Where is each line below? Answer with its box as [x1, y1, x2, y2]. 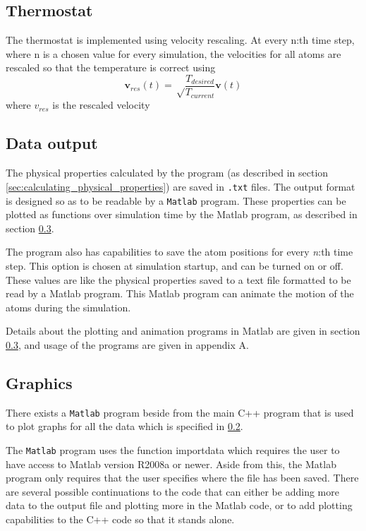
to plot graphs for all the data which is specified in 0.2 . [6, 419, 243, 434]
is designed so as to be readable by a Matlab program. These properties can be [6, 193, 346, 208]
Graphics [6, 371, 73, 393]
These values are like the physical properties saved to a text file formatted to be [6, 272, 351, 287]
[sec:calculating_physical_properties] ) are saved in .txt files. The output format [6, 179, 355, 193]
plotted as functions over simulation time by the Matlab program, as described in [6, 207, 358, 222]
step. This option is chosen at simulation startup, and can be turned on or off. [6, 258, 343, 273]
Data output [6, 132, 98, 154]
